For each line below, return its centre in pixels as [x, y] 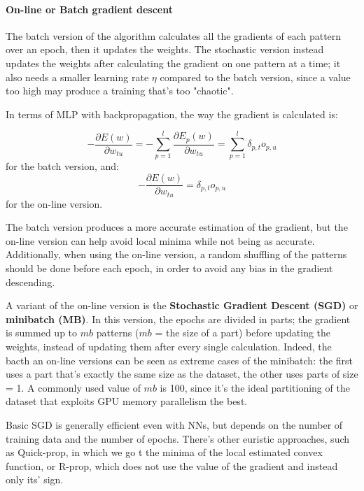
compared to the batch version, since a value [255, 77]
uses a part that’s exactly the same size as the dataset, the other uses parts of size [182, 374]
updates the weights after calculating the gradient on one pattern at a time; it [173, 63]
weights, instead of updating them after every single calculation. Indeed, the [169, 346]
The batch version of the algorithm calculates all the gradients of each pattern [174, 35]
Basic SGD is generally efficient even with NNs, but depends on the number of [174, 424]
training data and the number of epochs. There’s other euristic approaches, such [178, 438]
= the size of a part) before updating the [243, 333]
